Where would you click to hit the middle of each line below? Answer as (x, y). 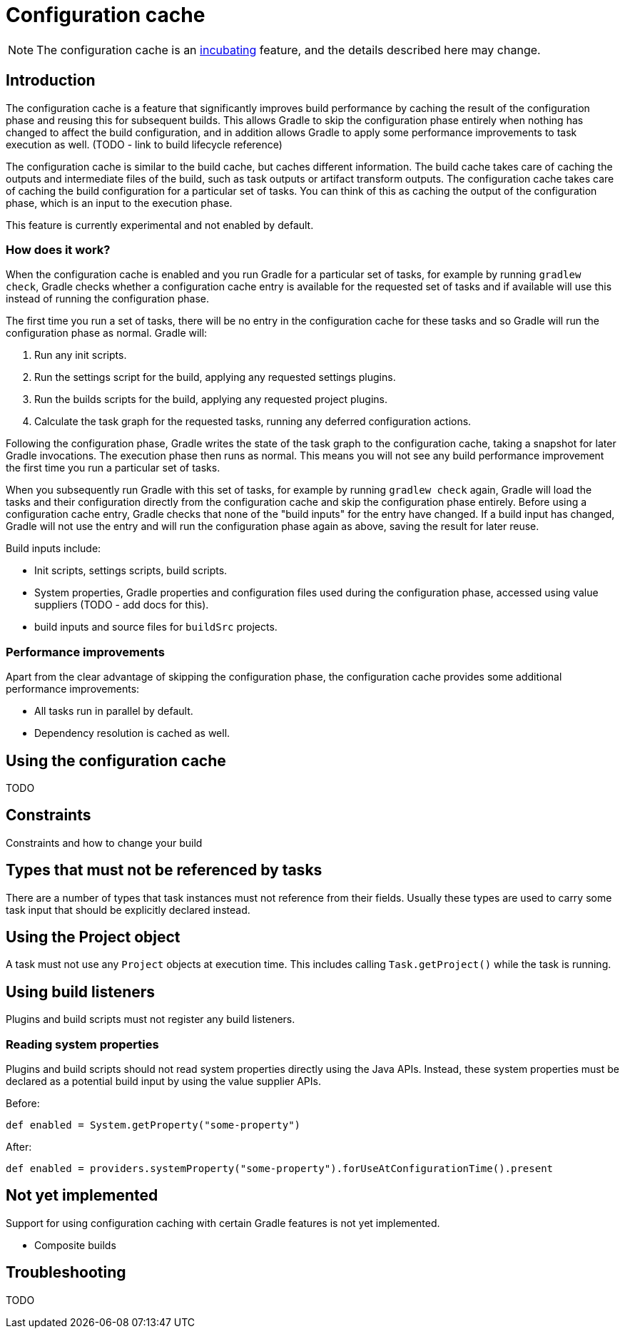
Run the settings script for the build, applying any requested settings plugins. (215, 377)
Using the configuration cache (116, 760)
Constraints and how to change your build (104, 842)
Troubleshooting (66, 1273)
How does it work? (58, 249)
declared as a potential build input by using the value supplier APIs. (163, 1081)
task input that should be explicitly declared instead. (128, 910)
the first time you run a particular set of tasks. (113, 468)
